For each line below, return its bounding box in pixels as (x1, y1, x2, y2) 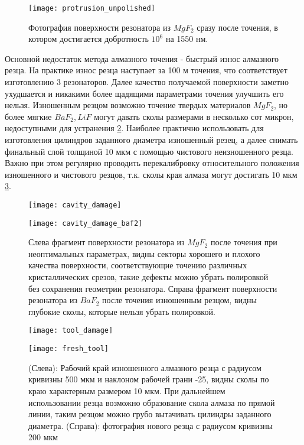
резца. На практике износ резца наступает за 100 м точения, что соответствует (5, 64, 287, 76)
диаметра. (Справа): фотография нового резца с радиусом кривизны (28, 419, 273, 431)
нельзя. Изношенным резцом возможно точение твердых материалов (5, 99, 251, 111)
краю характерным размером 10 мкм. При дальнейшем (28, 384, 225, 397)
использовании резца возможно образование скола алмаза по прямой (28, 396, 275, 408)
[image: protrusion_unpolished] (28, 4, 155, 12)
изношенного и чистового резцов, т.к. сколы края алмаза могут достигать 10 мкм (5, 168, 298, 180)
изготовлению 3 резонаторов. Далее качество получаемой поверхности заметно (5, 76, 289, 88)
